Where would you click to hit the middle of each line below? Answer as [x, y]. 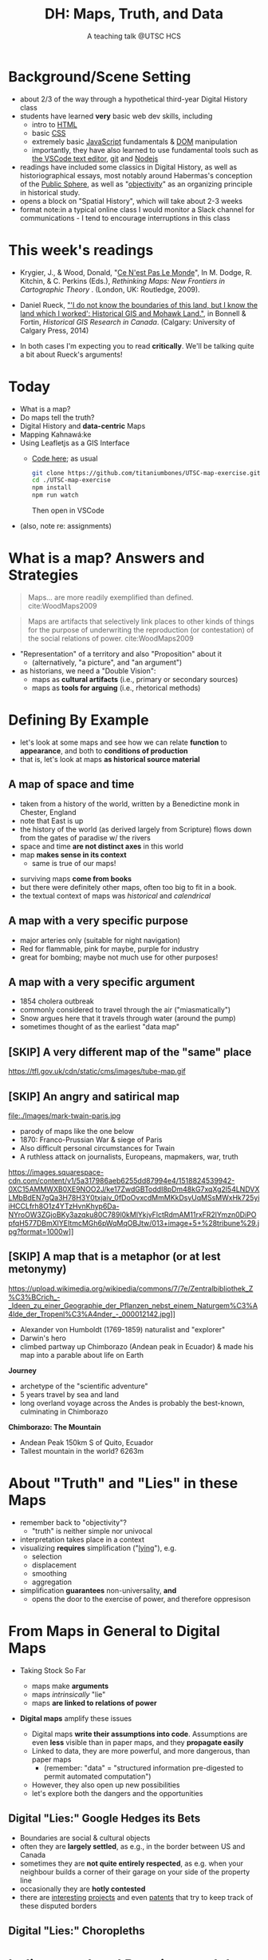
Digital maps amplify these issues [76, 1718]
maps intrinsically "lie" [69, 1694]
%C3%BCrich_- [34, 1297]
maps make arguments [70, 1686]
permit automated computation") [97, 1776]
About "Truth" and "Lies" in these [123, 1483]
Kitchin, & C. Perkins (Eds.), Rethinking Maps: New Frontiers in [122, 281]
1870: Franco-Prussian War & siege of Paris [91, 1140]
